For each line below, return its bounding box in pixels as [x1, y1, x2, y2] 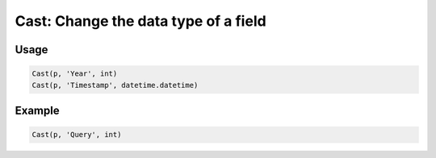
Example [15, 103, 60, 117]
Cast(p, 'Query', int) [31, 130, 122, 139]
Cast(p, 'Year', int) [31, 69, 118, 78]
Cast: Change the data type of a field [15, 12, 266, 30]
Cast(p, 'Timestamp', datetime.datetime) [31, 81, 199, 89]
